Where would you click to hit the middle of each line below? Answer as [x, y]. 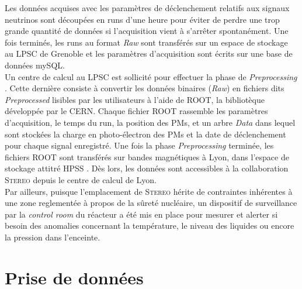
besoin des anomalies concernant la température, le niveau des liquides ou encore [150, 226]
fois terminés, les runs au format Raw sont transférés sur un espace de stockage [146, 42]
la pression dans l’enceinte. [53, 237]
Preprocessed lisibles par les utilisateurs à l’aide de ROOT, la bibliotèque [135, 99]
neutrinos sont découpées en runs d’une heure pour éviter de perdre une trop [142, 19]
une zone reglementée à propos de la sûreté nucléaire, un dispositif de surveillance [151, 203]
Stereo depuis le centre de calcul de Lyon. [81, 179]
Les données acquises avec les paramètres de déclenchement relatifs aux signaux [147, 8]
